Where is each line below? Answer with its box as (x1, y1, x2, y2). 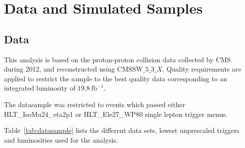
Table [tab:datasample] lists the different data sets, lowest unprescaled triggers (4, 125, 240, 135)
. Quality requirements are (162, 64, 241, 74)
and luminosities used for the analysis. (4, 134, 118, 145)
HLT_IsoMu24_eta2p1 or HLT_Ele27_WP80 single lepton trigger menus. (4, 109, 228, 119)
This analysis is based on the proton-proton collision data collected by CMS (4, 54, 231, 64)
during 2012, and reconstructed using (4, 64, 115, 74)
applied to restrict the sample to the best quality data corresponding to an (4, 73, 227, 83)
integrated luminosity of (4, 83, 76, 93)
